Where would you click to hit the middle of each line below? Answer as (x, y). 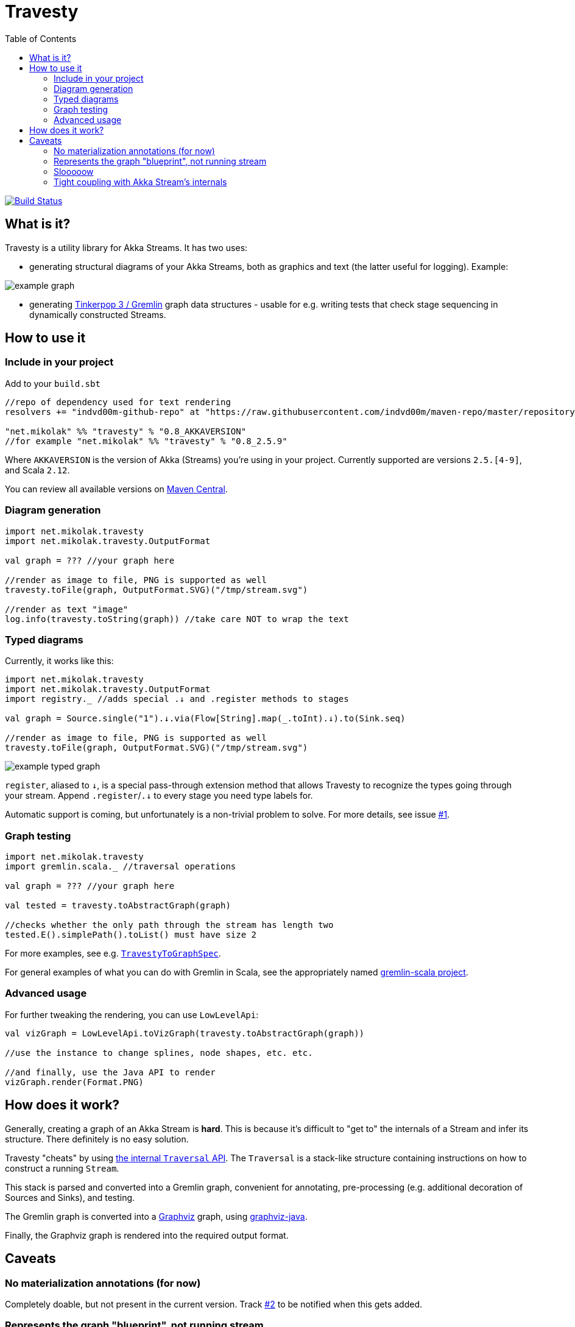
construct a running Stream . (62, 1168)
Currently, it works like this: (59, 661)
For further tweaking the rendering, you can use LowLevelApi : (132, 1014)
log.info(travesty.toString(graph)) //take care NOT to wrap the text (177, 619)
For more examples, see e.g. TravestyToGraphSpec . (113, 954)
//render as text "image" (67, 609)
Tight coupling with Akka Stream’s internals (140, 182)
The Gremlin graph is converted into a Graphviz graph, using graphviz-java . (156, 1216)
